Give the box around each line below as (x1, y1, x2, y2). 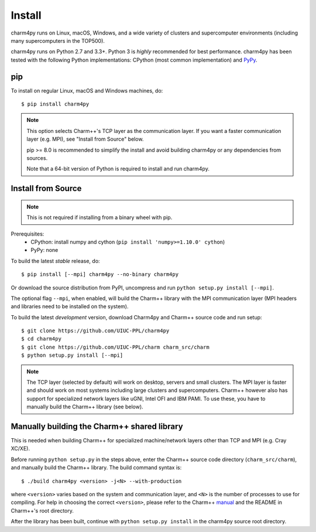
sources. (26, 154, 48, 161)
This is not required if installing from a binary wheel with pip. (26, 214, 173, 221)
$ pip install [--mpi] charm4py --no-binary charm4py (21, 271, 178, 278)
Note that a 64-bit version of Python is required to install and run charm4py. (26, 165, 210, 172)
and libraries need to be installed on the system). (11, 303, 129, 310)
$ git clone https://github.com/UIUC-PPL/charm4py (21, 328, 170, 334)
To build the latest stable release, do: (11, 257, 100, 264)
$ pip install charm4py (21, 101, 90, 108)
